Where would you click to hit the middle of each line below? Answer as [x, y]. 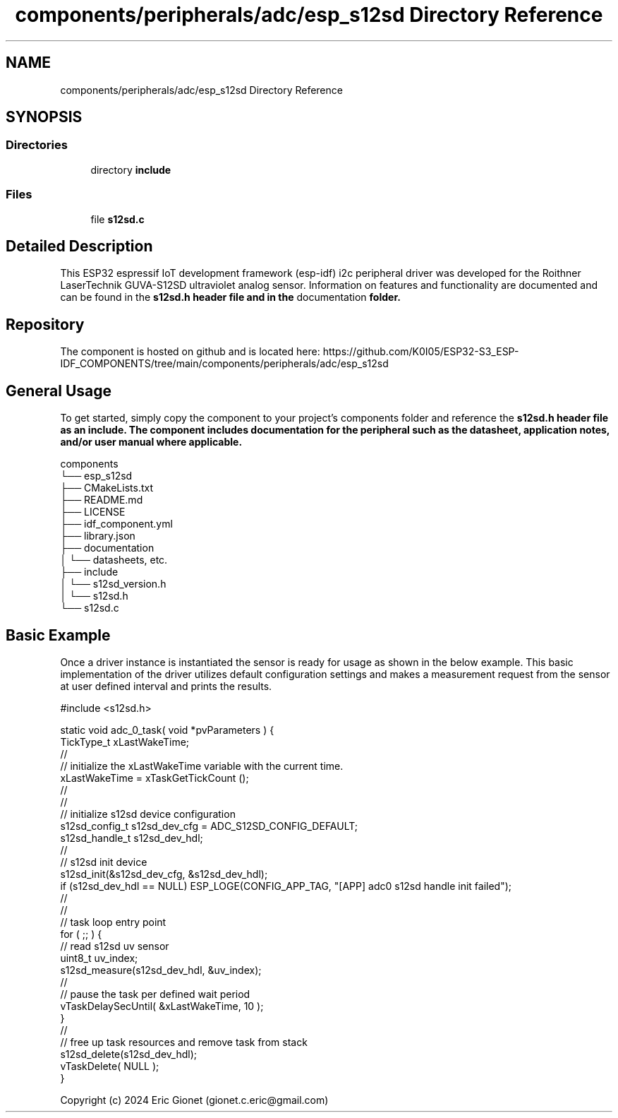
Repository [45, 324]
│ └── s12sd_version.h [113, 584]
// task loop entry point [113, 922]
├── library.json [98, 536]
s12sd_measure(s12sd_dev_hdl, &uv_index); [161, 970]
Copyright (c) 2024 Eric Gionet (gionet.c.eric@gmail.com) [194, 1100]
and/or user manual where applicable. [151, 442]
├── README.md [102, 500]
